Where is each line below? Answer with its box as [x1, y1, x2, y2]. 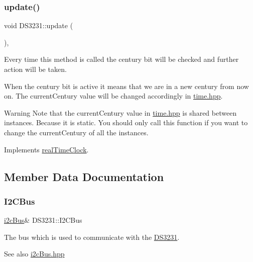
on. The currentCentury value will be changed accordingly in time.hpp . [4, 91, 223, 101]
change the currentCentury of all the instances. [4, 127, 149, 137]
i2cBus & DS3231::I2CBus [4, 215, 82, 225]
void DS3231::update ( [4, 20, 73, 31]
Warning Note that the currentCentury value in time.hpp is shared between [4, 107, 237, 118]
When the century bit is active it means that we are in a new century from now [4, 80, 249, 91]
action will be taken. [4, 64, 67, 74]
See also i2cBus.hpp [4, 248, 65, 259]
